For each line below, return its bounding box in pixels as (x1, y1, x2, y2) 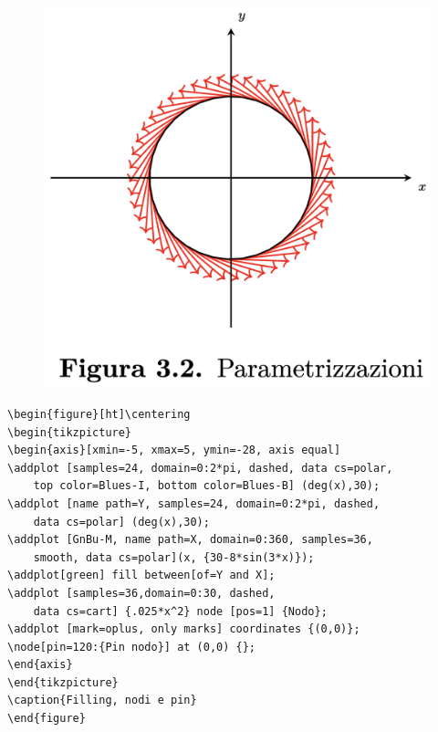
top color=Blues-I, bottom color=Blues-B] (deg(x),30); (33, 479, 381, 493)
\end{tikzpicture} (7, 675, 119, 689)
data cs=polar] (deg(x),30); (33, 515, 210, 528)
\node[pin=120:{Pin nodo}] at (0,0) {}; (7, 640, 256, 654)
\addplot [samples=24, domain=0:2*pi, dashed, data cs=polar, (7, 461, 393, 475)
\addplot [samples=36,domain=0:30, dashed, (7, 586, 276, 600)
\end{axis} (7, 658, 73, 672)
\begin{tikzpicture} (7, 425, 132, 439)
